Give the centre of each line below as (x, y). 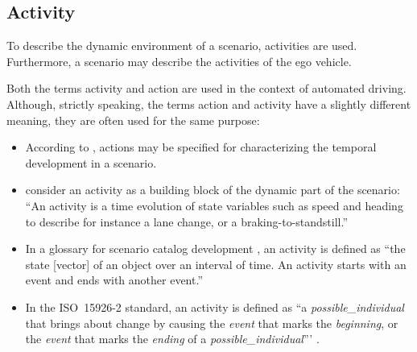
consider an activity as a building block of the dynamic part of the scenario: (213, 190)
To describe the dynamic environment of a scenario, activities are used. (182, 46)
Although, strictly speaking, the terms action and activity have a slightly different (209, 104)
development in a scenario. (91, 162)
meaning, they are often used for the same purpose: (133, 120)
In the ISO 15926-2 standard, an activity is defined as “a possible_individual (215, 306)
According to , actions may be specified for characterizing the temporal (201, 147)
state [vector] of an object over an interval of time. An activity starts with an (216, 264)
